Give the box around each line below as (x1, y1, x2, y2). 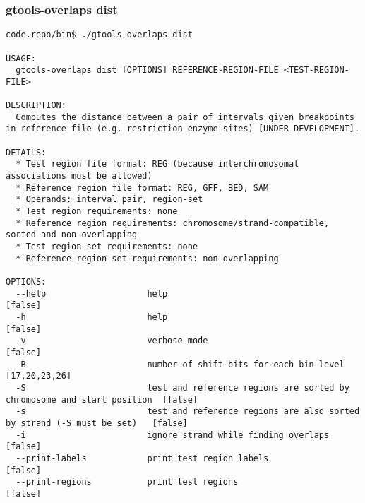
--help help (16, 288, 168, 299)
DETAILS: (6, 147, 47, 158)
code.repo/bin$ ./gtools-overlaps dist (6, 30, 193, 40)
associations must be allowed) (6, 171, 152, 182)
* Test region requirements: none (16, 206, 178, 217)
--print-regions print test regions (16, 477, 239, 487)
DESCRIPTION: (6, 100, 66, 111)
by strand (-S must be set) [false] (6, 418, 188, 428)
